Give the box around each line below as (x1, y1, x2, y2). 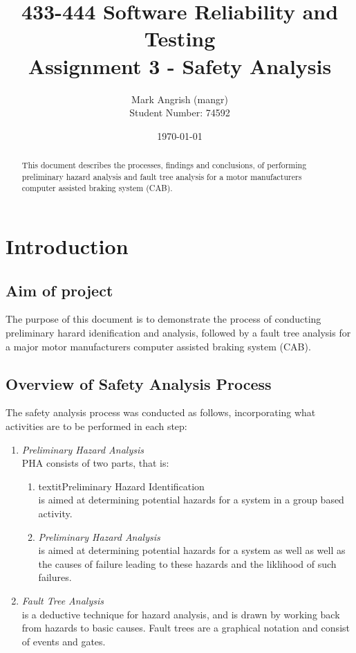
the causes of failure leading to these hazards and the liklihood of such (38, 556, 337, 571)
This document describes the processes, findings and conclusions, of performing (21, 159, 307, 171)
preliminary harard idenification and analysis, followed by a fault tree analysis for (6, 325, 351, 340)
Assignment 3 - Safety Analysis (28, 51, 332, 80)
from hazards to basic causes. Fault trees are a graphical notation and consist (21, 620, 350, 635)
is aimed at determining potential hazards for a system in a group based (38, 492, 344, 507)
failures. (38, 570, 72, 584)
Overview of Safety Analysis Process (6, 373, 272, 394)
